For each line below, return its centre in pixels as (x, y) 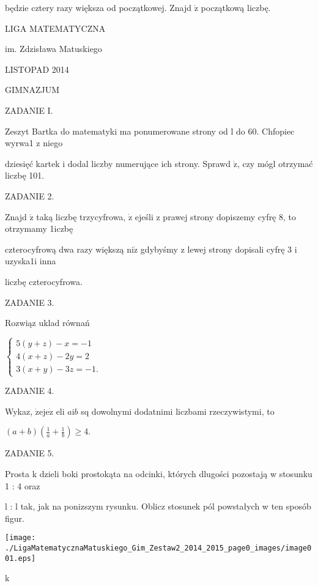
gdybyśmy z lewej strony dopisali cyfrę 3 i (219, 249)
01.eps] (20, 558)
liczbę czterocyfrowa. (44, 281)
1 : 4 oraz (23, 485)
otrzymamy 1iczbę (39, 228)
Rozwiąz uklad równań (47, 323)
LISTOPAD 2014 (37, 69)
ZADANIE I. (29, 110)
